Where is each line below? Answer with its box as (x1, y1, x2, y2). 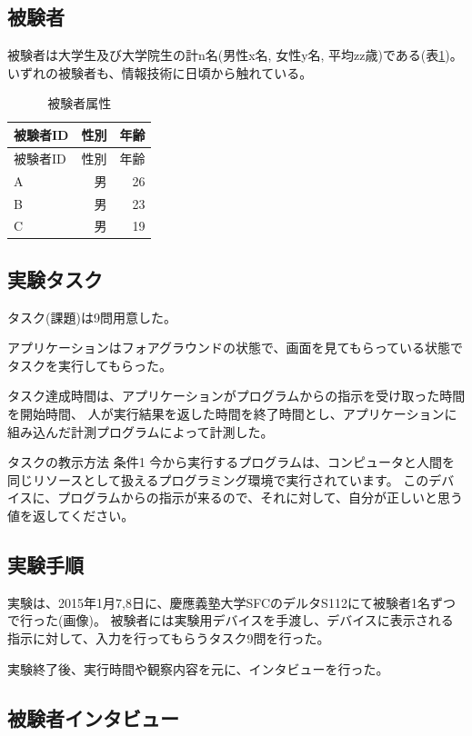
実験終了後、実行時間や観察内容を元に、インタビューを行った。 (7, 659, 389, 678)
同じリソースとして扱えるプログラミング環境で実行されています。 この (7, 470, 429, 489)
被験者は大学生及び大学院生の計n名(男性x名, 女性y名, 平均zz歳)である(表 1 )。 (7, 45, 463, 65)
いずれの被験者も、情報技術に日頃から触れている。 (7, 63, 313, 82)
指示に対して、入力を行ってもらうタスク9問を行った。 (7, 628, 330, 647)
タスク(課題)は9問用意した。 (7, 307, 176, 326)
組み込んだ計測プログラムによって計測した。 (7, 422, 274, 441)
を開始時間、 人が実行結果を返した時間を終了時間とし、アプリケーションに (7, 404, 457, 423)
